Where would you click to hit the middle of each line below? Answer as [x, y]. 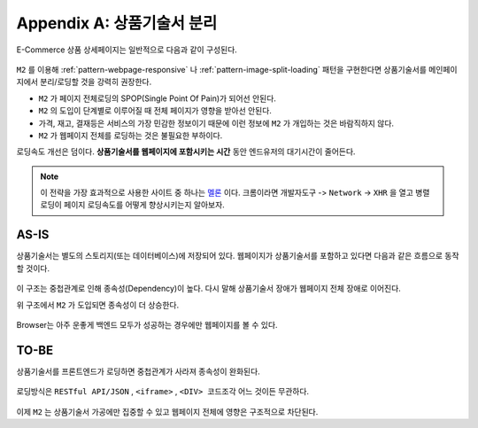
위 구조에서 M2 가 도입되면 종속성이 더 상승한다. [98, 305]
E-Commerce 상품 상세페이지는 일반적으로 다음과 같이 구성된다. [127, 50]
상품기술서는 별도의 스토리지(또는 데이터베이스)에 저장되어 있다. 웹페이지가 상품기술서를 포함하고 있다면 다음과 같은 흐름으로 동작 [238, 256]
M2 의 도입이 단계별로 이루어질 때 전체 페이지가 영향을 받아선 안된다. [155, 111]
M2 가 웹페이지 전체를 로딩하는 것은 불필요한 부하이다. [131, 135]
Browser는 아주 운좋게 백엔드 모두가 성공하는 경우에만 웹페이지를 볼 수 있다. [147, 324]
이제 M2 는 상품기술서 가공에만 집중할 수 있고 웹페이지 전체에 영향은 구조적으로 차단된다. [167, 411]
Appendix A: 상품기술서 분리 [117, 23]
